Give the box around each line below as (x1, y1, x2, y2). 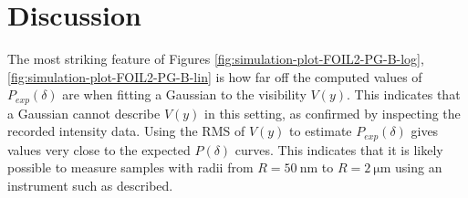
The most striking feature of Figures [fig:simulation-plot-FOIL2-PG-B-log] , (7, 49, 424, 68)
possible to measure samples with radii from (7, 158, 254, 177)
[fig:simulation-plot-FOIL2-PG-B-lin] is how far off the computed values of (7, 67, 422, 86)
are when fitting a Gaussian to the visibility (62, 85, 307, 104)
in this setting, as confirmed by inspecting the (204, 103, 461, 122)
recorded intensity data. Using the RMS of (7, 121, 245, 141)
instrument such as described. (7, 176, 173, 194)
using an (395, 158, 442, 177)
